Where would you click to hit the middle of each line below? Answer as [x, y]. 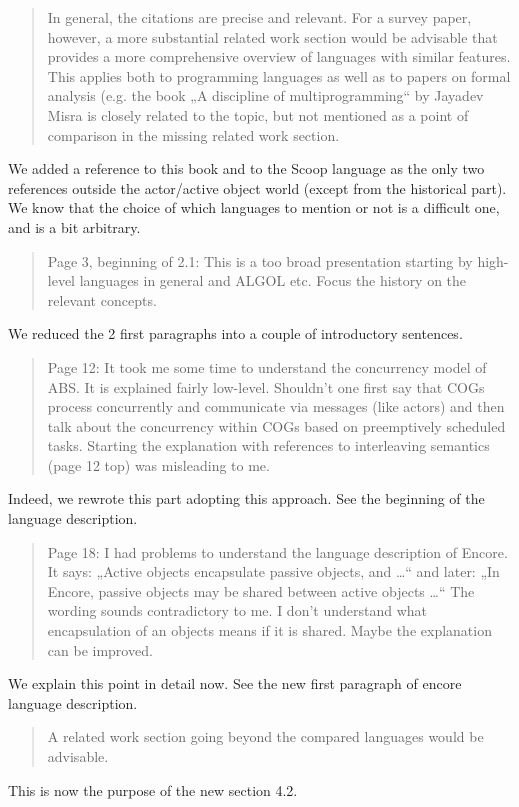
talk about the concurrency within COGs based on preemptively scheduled [276, 425]
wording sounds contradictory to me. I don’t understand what [237, 610]
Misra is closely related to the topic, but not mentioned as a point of [258, 114]
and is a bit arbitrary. [74, 226]
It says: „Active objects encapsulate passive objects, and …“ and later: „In [273, 571]
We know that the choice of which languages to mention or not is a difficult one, [254, 207]
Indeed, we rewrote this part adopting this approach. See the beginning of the [246, 498]
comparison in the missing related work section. [193, 134]
